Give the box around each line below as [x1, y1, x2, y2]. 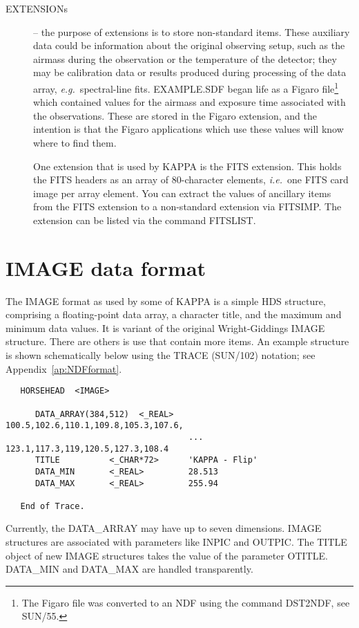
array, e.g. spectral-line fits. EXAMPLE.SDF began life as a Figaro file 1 [33, 79, 339, 95]
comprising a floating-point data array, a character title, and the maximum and [6, 307, 342, 322]
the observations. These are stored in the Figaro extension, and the [33, 108, 317, 122]
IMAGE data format [6, 253, 206, 281]
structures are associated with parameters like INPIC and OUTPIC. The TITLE [6, 535, 347, 549]
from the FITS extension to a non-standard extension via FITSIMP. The [33, 199, 342, 214]
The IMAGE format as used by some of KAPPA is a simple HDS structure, [6, 293, 326, 308]
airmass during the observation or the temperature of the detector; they [33, 51, 337, 66]
